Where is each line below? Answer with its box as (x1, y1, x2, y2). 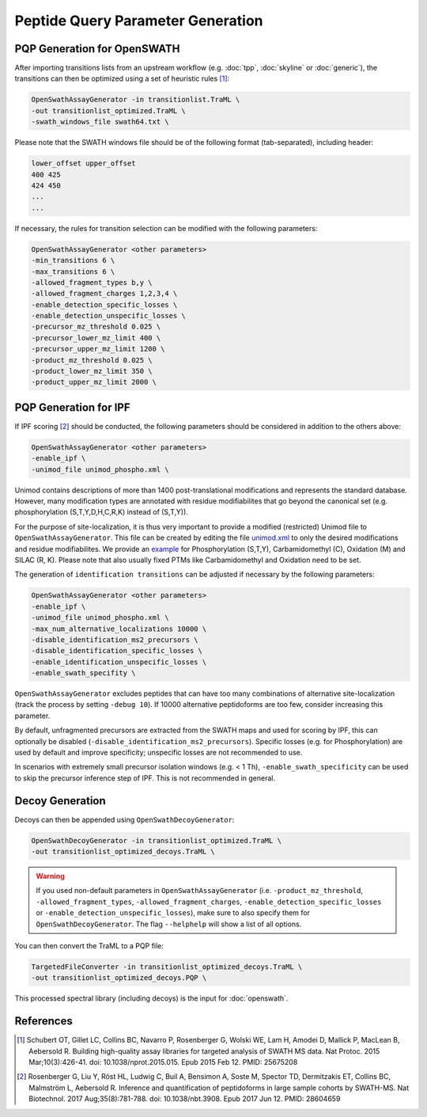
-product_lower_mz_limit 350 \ (31, 367, 153, 376)
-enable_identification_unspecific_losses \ (31, 657, 207, 667)
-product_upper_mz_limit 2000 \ (31, 378, 157, 387)
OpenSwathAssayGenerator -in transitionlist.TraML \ (31, 95, 240, 104)
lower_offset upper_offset (31, 159, 136, 168)
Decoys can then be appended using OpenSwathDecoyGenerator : (14, 815, 235, 824)
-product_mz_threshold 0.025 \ (31, 355, 153, 364)
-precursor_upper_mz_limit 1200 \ (31, 344, 165, 354)
